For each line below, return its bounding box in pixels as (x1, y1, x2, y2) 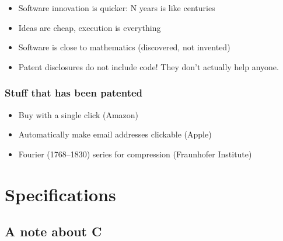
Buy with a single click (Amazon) (18, 108, 138, 120)
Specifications (5, 182, 116, 206)
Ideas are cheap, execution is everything (18, 21, 161, 33)
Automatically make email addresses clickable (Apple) (18, 128, 212, 140)
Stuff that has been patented (5, 85, 143, 100)
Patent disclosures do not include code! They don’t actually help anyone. (18, 60, 279, 73)
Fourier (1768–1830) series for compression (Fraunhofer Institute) (18, 147, 252, 160)
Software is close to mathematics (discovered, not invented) (18, 41, 230, 53)
